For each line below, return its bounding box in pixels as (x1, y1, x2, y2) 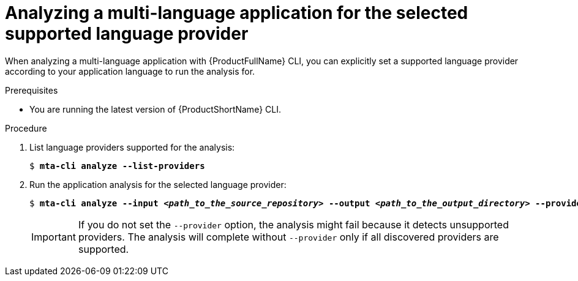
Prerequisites (5, 84, 58, 96)
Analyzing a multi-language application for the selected (5, 2, 468, 23)
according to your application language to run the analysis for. (5, 66, 255, 77)
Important (31, 230, 76, 243)
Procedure (5, 122, 47, 133)
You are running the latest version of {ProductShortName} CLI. (29, 103, 281, 114)
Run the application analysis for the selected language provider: (29, 179, 287, 190)
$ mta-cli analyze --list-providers (29, 160, 205, 171)
